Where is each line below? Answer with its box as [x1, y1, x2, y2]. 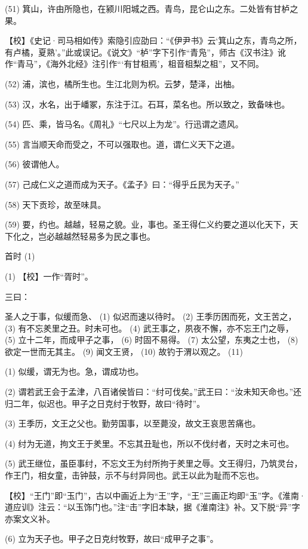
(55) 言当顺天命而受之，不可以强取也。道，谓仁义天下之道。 [5, 137, 240, 150]
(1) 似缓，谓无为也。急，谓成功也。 [5, 365, 144, 378]
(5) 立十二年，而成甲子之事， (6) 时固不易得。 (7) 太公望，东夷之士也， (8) [5, 333, 298, 346]
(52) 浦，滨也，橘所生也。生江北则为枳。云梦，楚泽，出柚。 [5, 77, 240, 90]
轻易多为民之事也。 [79, 229, 155, 242]
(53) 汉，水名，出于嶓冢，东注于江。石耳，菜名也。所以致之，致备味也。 [5, 97, 290, 110]
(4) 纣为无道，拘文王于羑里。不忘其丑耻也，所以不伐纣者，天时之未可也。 [5, 437, 294, 449]
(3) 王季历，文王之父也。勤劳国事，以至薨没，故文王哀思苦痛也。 [5, 417, 261, 430]
